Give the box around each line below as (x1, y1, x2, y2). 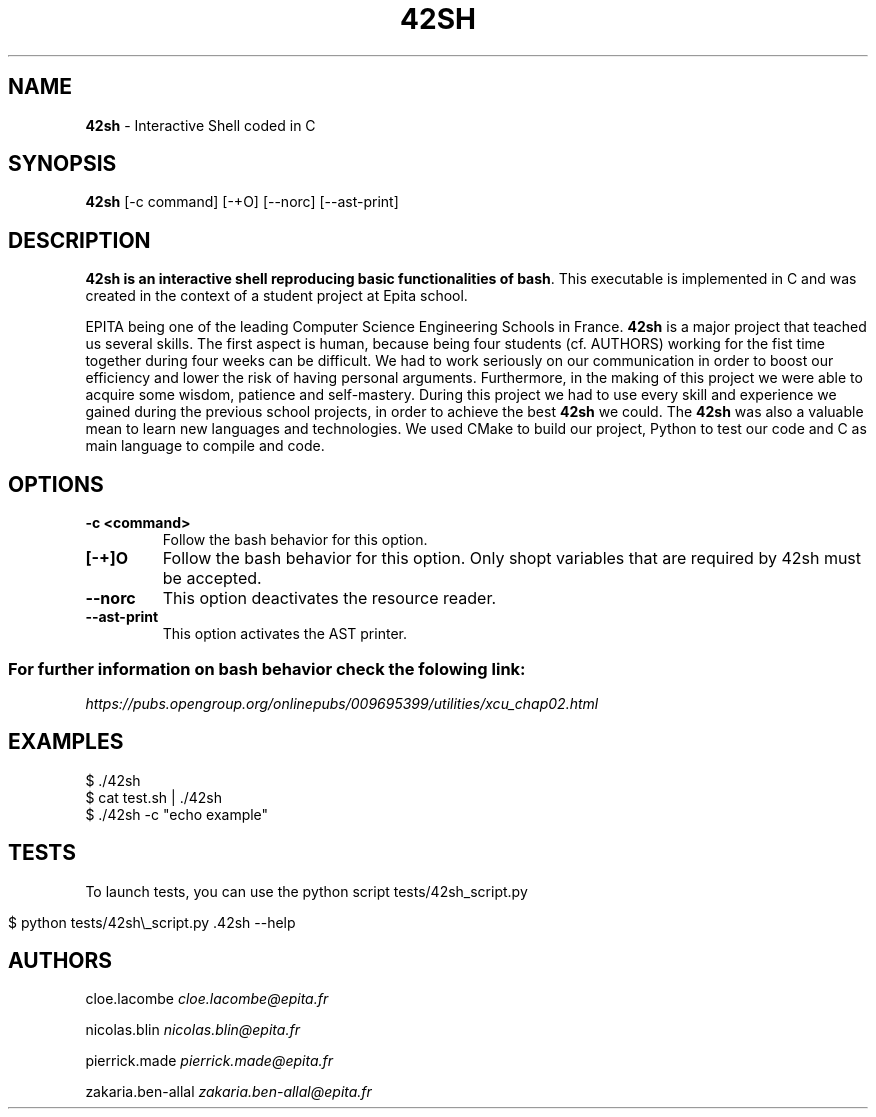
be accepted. (162, 568, 262, 589)
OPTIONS (8, 471, 104, 497)
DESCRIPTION (8, 227, 151, 253)
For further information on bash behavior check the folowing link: (8, 658, 526, 679)
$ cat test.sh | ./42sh (85, 788, 222, 806)
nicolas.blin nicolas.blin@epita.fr (85, 1021, 300, 1039)
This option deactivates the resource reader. (162, 588, 497, 609)
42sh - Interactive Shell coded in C (85, 116, 316, 134)
